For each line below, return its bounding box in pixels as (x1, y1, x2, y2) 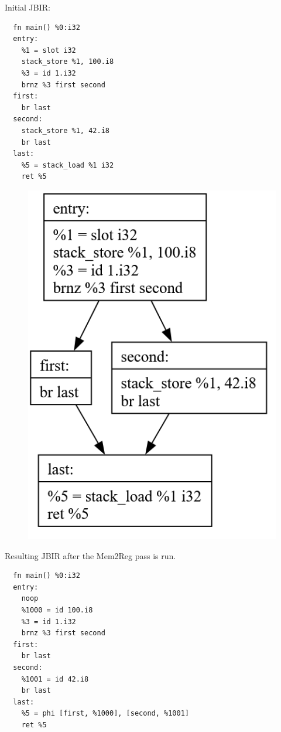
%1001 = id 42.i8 (21, 675, 89, 683)
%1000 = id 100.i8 (21, 606, 93, 614)
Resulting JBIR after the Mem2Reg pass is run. (5, 549, 176, 561)
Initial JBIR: (5, 1, 50, 13)
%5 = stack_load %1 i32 (21, 161, 114, 169)
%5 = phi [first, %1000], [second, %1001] (21, 709, 189, 718)
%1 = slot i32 (21, 46, 76, 55)
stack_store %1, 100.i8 (21, 57, 114, 66)
